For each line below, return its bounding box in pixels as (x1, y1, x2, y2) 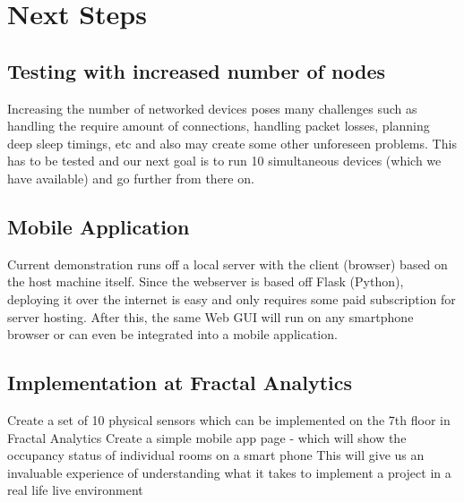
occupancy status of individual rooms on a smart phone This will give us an (7, 446, 425, 464)
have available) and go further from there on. (7, 168, 254, 187)
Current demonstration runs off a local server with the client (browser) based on (7, 254, 448, 273)
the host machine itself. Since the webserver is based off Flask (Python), (7, 272, 404, 291)
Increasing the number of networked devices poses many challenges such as (7, 98, 417, 117)
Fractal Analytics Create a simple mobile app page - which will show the (7, 428, 407, 447)
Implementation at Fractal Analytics (7, 369, 352, 396)
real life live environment (7, 481, 143, 499)
